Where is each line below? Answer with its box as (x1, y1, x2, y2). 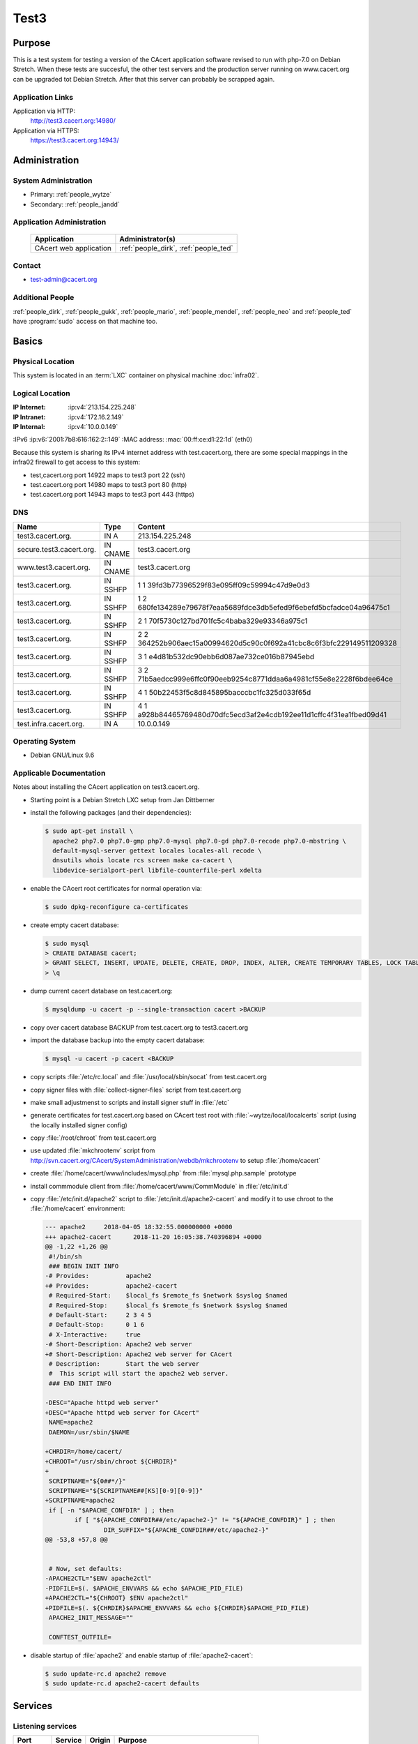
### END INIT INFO (49, 1379, 111, 1388)
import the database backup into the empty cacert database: (30, 1036, 205, 1044)
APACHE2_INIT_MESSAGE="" (49, 1614, 134, 1622)
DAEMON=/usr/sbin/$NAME (49, 1428, 130, 1436)
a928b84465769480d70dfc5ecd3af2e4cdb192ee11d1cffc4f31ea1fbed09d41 (137, 709, 387, 719)
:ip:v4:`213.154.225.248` (68, 403, 137, 412)
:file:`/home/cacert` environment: (30, 1204, 125, 1213)
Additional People (13, 293, 75, 303)
